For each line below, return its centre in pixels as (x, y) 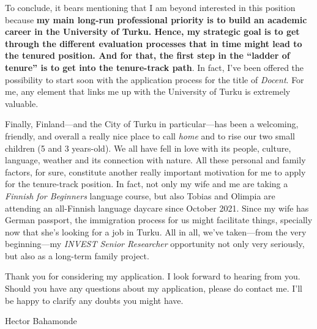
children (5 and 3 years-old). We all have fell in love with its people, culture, (148, 148)
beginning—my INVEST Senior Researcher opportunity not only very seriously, (155, 244)
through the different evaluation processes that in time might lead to (154, 43)
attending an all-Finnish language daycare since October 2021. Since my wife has (157, 208)
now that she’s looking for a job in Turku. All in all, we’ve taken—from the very (156, 231)
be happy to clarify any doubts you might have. (94, 300)
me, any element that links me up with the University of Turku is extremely (148, 91)
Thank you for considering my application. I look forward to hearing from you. (153, 276)
